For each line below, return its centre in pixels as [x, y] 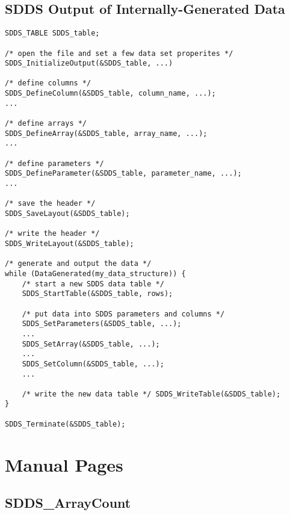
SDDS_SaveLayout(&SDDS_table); [67, 214]
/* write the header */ [52, 234]
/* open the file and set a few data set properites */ [119, 53]
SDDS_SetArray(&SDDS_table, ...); [91, 344]
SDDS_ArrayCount [68, 503]
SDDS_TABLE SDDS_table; [52, 33]
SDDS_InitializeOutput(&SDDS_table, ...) [89, 63]
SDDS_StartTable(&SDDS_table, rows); [97, 294]
